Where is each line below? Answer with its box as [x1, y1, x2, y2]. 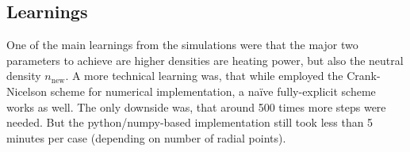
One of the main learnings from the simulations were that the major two [6, 36, 358, 53]
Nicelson [6, 82, 48, 99]
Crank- [347, 67, 381, 84]
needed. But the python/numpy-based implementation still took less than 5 [6, 114, 374, 131]
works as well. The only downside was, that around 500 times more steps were [6, 98, 386, 115]
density [6, 67, 41, 84]
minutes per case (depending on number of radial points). [6, 129, 286, 146]
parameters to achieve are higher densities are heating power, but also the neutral [6, 51, 404, 68]
